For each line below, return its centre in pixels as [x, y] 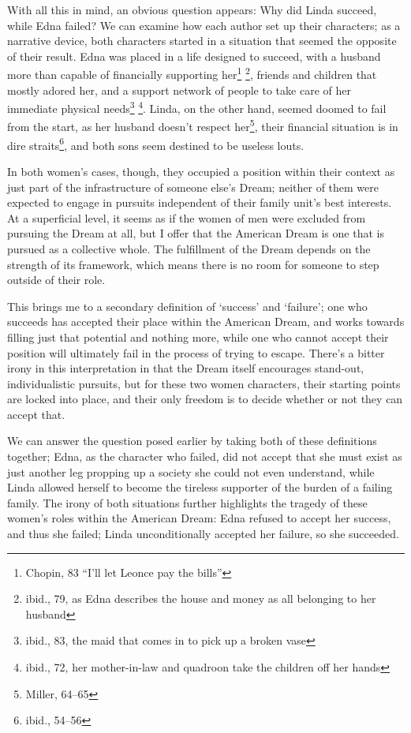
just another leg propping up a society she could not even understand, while [191, 471]
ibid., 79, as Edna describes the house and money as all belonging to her [201, 598]
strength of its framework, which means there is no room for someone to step [193, 264]
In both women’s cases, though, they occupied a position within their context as [201, 171]
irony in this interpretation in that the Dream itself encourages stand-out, [186, 368]
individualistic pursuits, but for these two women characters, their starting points [204, 383]
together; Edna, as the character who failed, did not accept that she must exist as [205, 456]
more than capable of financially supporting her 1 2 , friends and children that [192, 73]
